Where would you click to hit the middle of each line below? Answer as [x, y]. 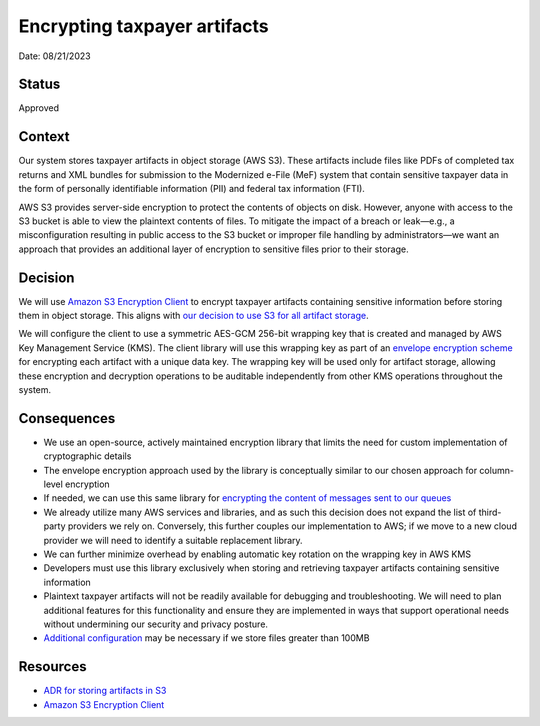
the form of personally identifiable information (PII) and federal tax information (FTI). [191, 189]
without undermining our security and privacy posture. [156, 624]
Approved [39, 108]
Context [44, 136]
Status [39, 84]
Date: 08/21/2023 [54, 56]
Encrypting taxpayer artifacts [143, 26]
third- [490, 512]
